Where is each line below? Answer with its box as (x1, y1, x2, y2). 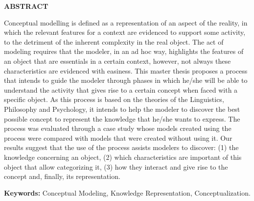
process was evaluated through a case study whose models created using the (4, 123, 231, 133)
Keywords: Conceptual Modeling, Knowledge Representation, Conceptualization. (4, 187, 251, 198)
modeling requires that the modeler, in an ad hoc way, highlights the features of (4, 46, 244, 56)
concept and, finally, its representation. (4, 171, 120, 181)
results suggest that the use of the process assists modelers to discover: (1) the (4, 142, 239, 152)
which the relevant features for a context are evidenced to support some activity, (4, 27, 246, 37)
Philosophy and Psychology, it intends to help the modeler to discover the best (4, 103, 240, 114)
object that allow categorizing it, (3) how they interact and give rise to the (4, 161, 228, 172)
